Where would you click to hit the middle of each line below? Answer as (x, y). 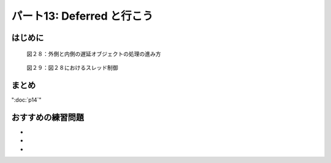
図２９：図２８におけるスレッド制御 (72, 67)
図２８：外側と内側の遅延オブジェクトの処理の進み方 (94, 54)
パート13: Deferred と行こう (82, 16)
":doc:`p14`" (26, 100)
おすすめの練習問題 (48, 117)
